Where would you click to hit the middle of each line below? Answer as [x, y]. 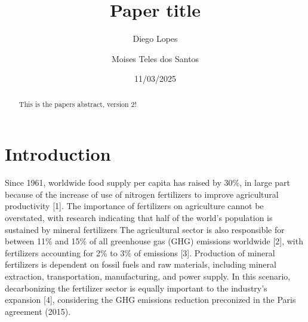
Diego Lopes [155, 39]
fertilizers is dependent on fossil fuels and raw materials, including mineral [141, 264]
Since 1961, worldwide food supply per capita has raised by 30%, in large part [148, 183]
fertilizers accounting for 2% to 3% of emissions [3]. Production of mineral [140, 252]
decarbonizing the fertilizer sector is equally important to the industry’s [136, 288]
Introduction [58, 154]
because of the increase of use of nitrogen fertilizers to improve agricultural [142, 194]
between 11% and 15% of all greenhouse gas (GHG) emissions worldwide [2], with [154, 241]
